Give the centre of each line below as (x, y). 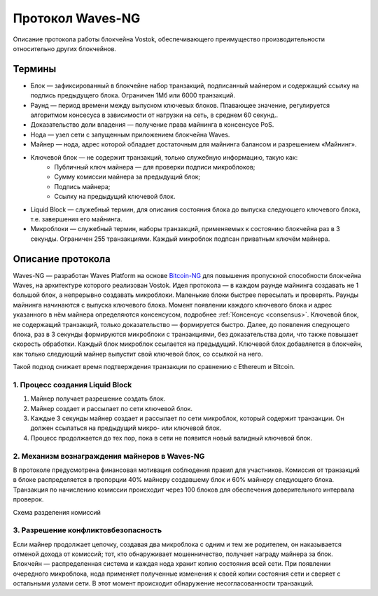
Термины (35, 69)
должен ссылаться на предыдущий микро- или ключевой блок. (126, 428)
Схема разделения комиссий (57, 512)
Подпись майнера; (82, 186)
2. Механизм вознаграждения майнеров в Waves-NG (109, 456)
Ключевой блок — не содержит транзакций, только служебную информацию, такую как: (164, 157)
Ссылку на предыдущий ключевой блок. (115, 197)
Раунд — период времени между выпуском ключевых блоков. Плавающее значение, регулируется (180, 105)
